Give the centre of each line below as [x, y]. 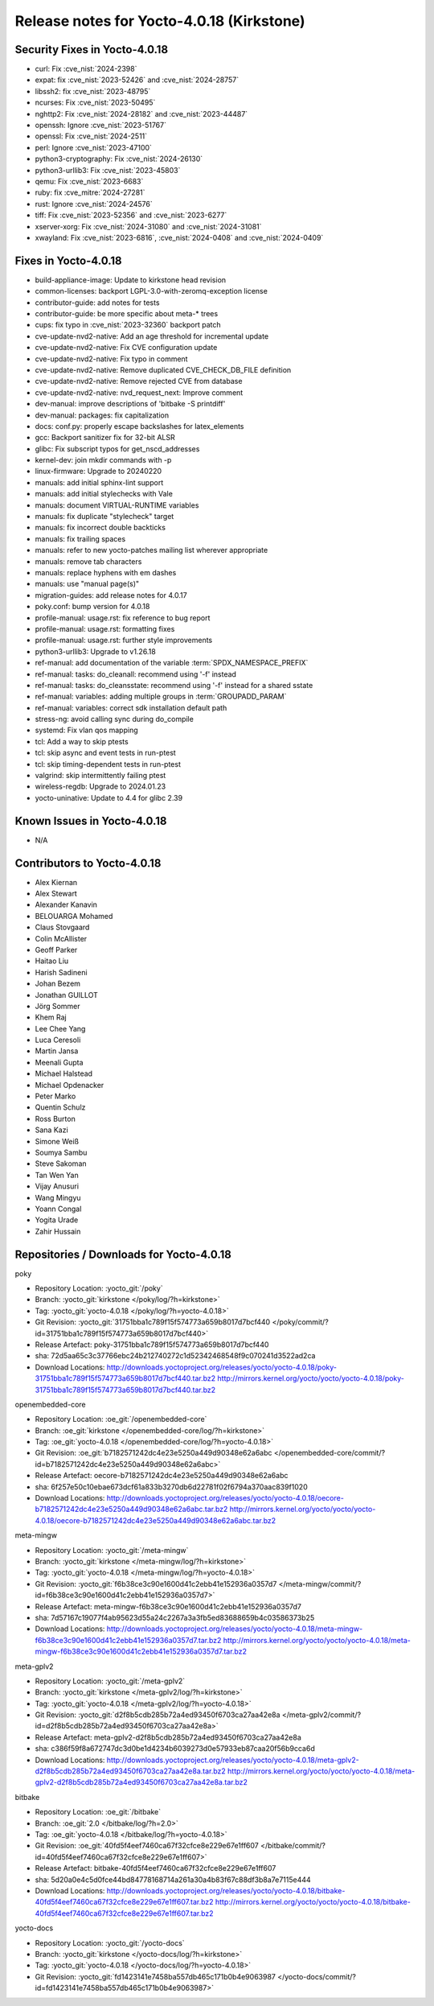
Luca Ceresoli [58, 1040]
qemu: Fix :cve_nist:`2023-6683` [89, 181]
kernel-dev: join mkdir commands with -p [103, 460]
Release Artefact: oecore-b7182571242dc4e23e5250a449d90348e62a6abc [162, 1476]
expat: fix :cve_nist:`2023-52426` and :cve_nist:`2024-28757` [137, 80]
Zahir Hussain [58, 1231]
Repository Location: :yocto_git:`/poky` [99, 1288]
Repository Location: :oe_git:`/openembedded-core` [121, 1419]
